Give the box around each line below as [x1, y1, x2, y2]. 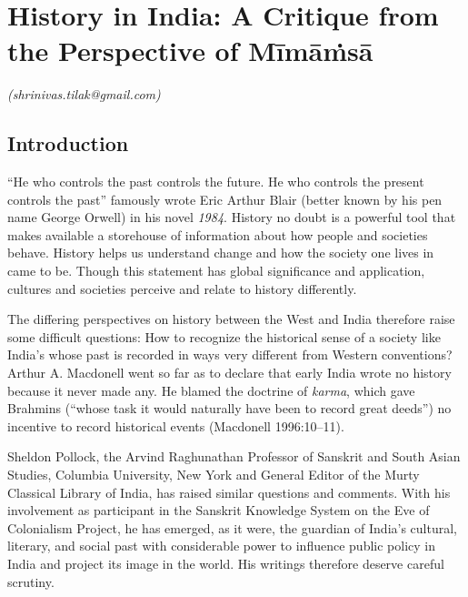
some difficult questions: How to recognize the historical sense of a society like [7, 327, 441, 346]
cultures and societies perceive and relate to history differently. [7, 278, 357, 298]
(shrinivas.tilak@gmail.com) [7, 85, 161, 104]
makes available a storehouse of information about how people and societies [7, 225, 428, 244]
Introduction [7, 129, 129, 157]
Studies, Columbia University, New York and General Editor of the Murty [7, 465, 420, 484]
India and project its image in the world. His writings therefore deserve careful [7, 553, 444, 572]
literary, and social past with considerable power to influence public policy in [7, 536, 435, 555]
